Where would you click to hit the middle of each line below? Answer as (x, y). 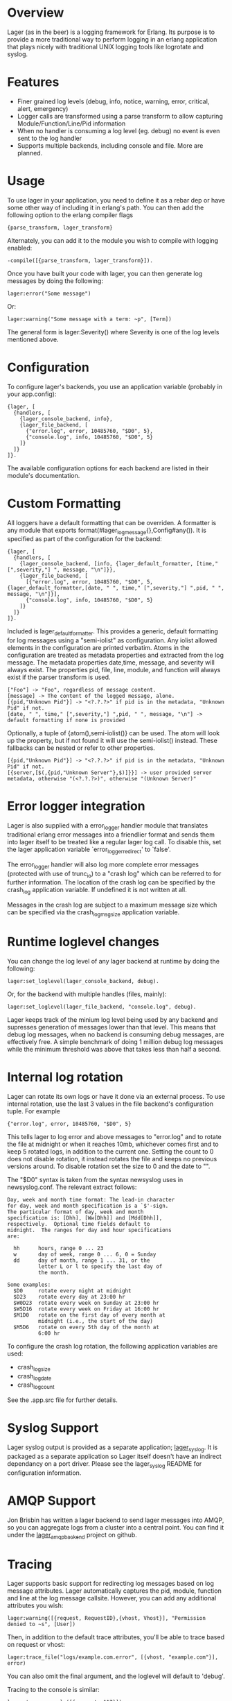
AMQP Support (51, 1501)
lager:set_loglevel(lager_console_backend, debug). (83, 981)
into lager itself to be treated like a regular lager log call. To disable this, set (114, 842)
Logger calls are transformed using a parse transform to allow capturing (120, 116)
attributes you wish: (35, 1606)
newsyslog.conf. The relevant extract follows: (72, 1187)
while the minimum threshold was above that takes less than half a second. (114, 1049)
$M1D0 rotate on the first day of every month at (90, 1315)
